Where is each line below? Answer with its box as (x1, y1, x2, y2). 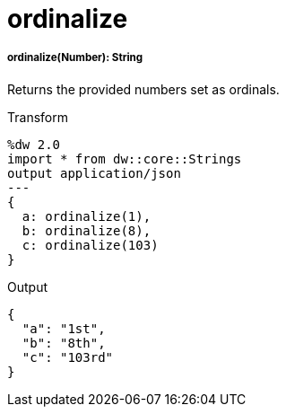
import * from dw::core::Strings (7, 151, 242, 166)
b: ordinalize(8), (22, 223, 152, 238)
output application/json (7, 165, 181, 181)
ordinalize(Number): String (7, 51, 143, 65)
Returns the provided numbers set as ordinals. (7, 81, 280, 97)
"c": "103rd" (22, 349, 114, 365)
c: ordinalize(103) (22, 237, 159, 252)
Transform (7, 109, 68, 125)
